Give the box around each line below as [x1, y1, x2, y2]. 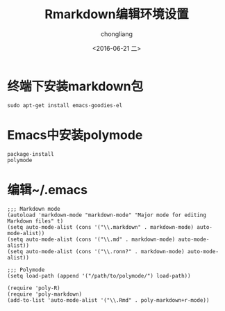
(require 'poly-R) [7, 285, 60, 292]
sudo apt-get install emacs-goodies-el [7, 102, 123, 109]
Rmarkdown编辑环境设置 [44, 6, 189, 22]
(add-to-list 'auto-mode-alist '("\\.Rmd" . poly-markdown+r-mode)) [7, 296, 210, 303]
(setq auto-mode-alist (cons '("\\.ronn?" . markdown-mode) [7, 248, 185, 255]
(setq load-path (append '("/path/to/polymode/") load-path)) [7, 272, 191, 279]
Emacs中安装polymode [7, 127, 143, 143]
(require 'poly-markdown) [7, 290, 82, 298]
